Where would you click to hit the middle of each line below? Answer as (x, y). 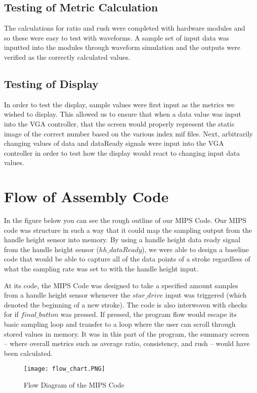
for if (11, 314)
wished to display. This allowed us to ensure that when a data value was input (123, 114)
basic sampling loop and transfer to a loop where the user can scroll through (120, 324)
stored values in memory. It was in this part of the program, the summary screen (127, 333)
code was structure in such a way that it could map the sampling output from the (128, 230)
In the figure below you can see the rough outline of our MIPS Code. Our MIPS (125, 220)
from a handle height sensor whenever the (67, 295)
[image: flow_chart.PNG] (64, 369)
